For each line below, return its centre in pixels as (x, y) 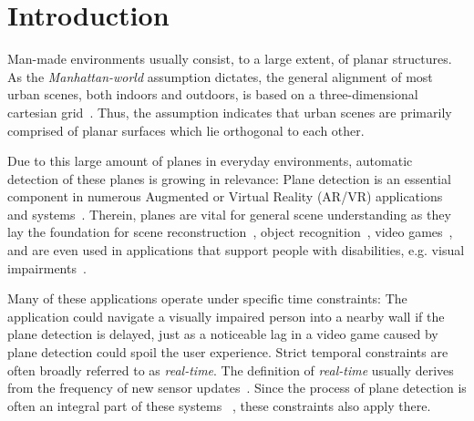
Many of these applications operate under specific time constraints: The (207, 298)
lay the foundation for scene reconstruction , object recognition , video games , (230, 232)
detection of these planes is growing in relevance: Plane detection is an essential (229, 178)
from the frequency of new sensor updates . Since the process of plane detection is (237, 388)
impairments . (47, 267)
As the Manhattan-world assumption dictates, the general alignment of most (220, 76)
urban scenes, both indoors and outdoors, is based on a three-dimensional (213, 94)
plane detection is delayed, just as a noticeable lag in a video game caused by (223, 334)
